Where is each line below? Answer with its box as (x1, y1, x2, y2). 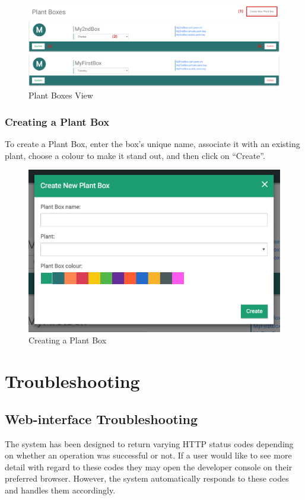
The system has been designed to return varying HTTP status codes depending (5, 437, 294, 450)
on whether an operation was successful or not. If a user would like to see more (5, 449, 292, 461)
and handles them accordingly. (5, 483, 116, 496)
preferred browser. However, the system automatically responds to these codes (5, 472, 289, 485)
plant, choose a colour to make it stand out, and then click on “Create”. (5, 149, 265, 161)
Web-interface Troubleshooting (5, 409, 198, 428)
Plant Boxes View (28, 89, 93, 101)
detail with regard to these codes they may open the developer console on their (5, 460, 293, 473)
